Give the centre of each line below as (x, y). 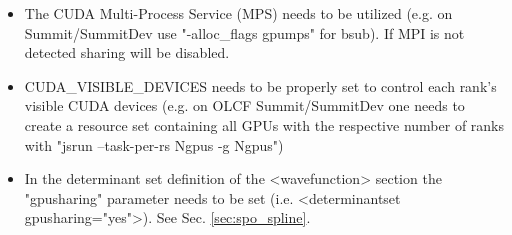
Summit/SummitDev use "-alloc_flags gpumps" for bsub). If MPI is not (244, 32)
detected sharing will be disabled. (127, 52)
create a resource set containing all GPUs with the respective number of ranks (264, 124)
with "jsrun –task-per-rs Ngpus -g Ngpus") (154, 144)
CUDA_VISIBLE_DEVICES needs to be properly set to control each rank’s (260, 85)
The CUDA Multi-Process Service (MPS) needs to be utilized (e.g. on (238, 13)
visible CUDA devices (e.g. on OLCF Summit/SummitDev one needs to (244, 105)
